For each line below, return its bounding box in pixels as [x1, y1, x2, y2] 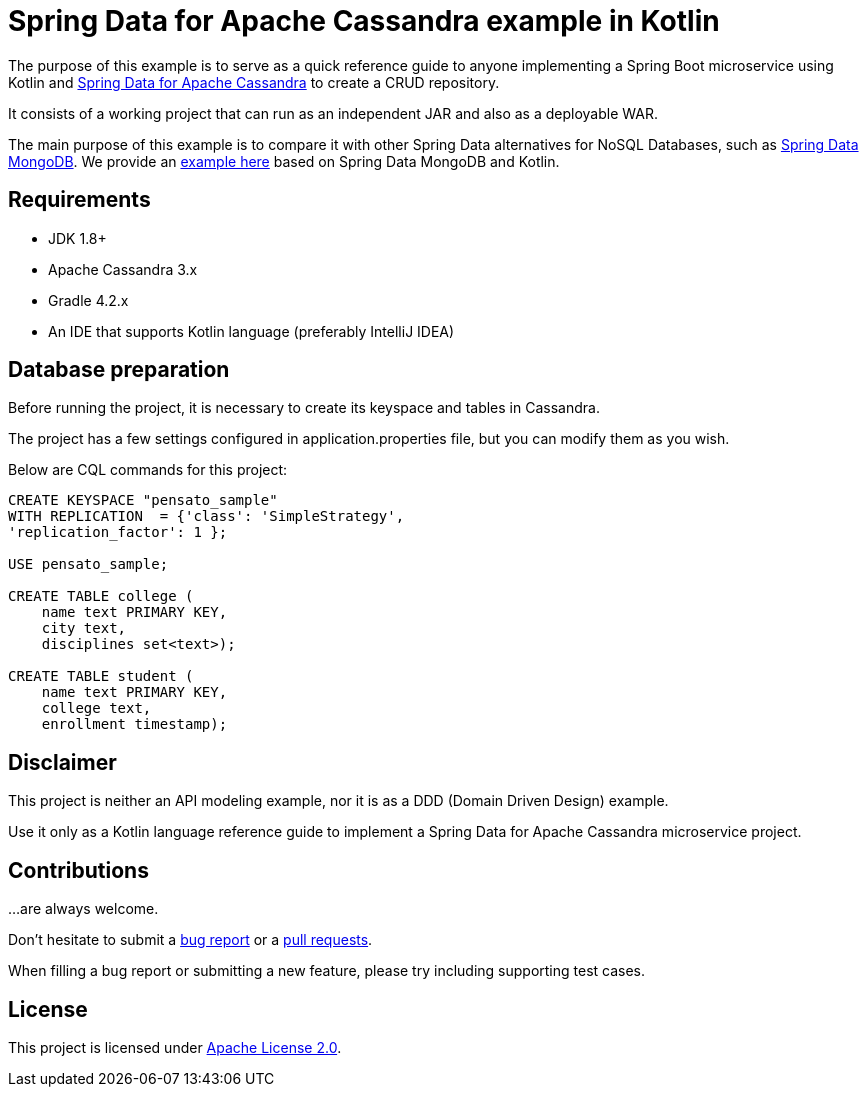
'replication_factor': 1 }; [8, 524, 228, 541]
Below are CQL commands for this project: [8, 461, 288, 479]
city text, [41, 620, 127, 637]
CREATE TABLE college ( [8, 588, 194, 605]
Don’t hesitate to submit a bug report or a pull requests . [8, 931, 373, 949]
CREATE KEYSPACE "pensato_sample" [8, 492, 278, 509]
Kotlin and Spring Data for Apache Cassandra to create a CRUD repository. [8, 73, 500, 91]
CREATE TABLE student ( [8, 668, 194, 685]
